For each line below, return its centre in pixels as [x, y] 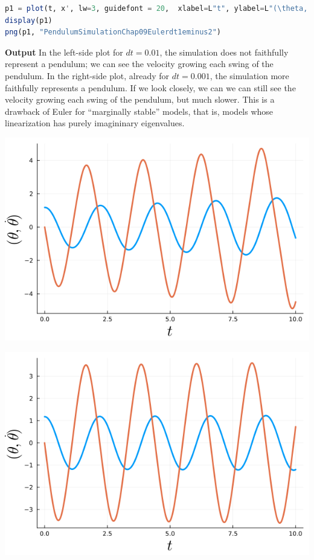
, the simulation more [249, 75]
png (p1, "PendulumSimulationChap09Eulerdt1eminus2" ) [113, 32]
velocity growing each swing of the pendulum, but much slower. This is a [140, 99]
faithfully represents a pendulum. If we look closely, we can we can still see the [150, 87]
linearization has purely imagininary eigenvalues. [95, 123]
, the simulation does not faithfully [224, 52]
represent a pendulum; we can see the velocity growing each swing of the [139, 64]
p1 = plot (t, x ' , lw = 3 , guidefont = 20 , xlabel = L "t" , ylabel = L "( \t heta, [156, 8]
